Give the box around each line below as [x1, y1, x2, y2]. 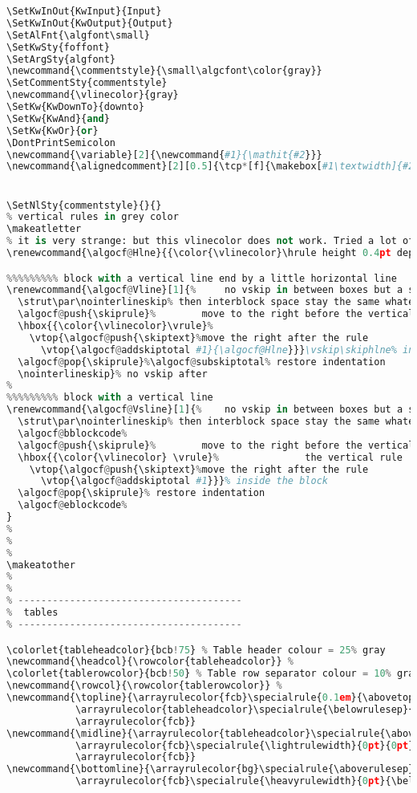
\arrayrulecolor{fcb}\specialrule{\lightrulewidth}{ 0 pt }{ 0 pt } [75, 739, 415, 751]
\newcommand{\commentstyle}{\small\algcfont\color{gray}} [6, 65, 322, 77]
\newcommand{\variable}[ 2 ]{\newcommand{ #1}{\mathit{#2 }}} [6, 148, 322, 161]
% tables [6, 607, 59, 619]
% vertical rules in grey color [6, 211, 179, 223]
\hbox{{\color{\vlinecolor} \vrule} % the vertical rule [18, 451, 403, 463]
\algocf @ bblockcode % [18, 427, 128, 439]
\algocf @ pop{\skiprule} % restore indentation [18, 487, 265, 499]
